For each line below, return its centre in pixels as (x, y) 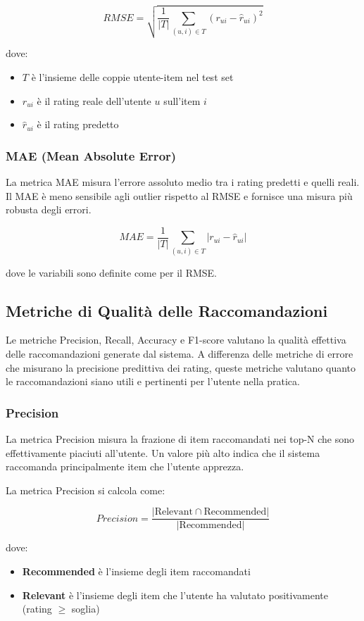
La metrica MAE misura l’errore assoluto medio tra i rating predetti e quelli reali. (183, 182)
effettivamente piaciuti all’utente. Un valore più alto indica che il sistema (163, 452)
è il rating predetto (78, 124)
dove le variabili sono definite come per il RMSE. (111, 272)
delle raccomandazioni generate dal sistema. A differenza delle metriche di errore (180, 354)
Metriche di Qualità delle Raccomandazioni (167, 310)
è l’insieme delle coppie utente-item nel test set (132, 77)
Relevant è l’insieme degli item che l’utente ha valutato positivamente (175, 595)
